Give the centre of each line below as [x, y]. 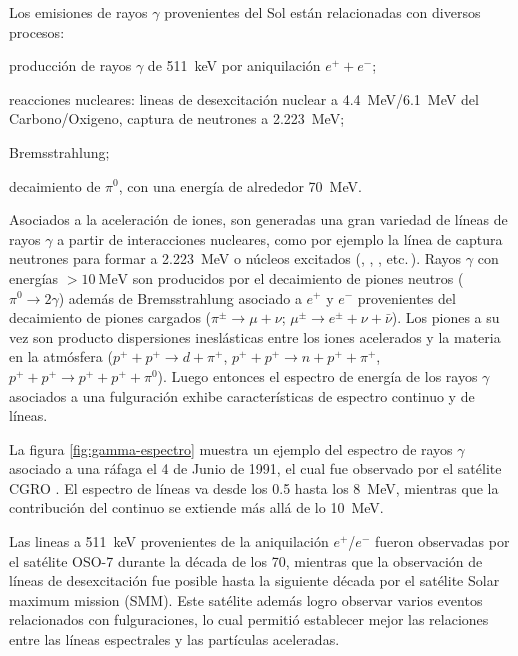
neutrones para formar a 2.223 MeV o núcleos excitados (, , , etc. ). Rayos [235, 258]
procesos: [37, 31]
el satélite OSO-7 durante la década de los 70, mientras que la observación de [246, 560]
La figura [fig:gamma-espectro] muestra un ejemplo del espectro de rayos [231, 448]
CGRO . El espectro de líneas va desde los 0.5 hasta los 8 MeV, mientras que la [254, 487]
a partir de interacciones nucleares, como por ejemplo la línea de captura [280, 238]
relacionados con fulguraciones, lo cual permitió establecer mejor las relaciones [249, 619]
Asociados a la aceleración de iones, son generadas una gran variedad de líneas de [258, 219]
